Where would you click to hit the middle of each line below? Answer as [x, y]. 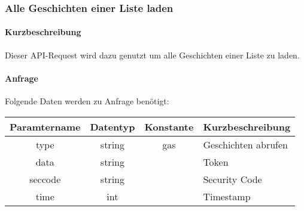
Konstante [169, 126]
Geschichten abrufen [245, 144]
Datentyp [113, 126]
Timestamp [227, 196]
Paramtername [45, 126]
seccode [45, 179]
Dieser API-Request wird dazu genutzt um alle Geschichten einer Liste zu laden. [152, 55]
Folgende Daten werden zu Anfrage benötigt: [87, 101]
